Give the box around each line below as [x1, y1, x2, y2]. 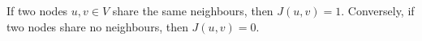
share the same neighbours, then [112, 2, 273, 18]
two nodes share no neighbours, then [6, 18, 188, 35]
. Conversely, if [341, 2, 415, 18]
